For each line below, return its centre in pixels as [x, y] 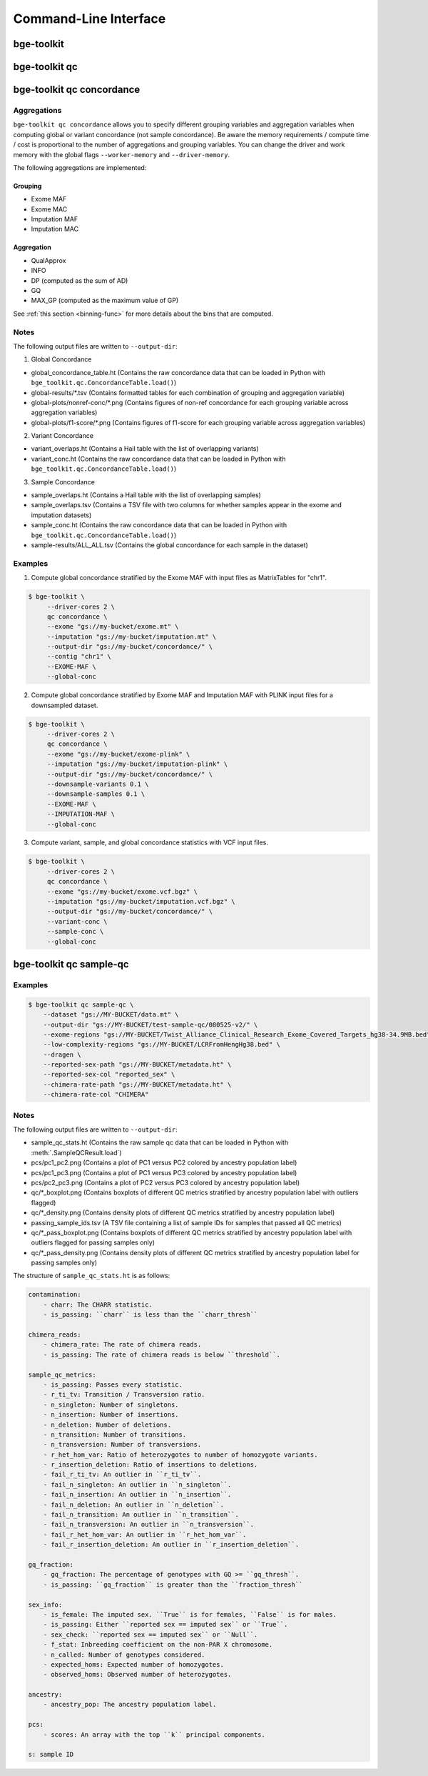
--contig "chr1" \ [79, 657]
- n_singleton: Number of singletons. [111, 1405]
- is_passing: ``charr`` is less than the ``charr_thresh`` [151, 1315]
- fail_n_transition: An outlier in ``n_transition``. [141, 1515]
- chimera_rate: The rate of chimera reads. [122, 1345]
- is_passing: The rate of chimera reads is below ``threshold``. [162, 1355]
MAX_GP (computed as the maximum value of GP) [105, 301]
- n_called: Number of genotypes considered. [124, 1655]
